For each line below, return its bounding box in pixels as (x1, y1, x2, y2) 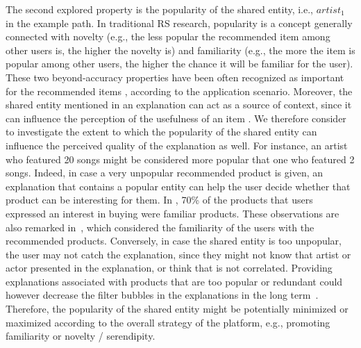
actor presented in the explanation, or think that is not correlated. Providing (6, 260, 333, 275)
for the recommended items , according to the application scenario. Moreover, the (6, 83, 353, 98)
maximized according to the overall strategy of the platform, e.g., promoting (6, 315, 330, 329)
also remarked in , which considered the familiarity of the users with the (6, 219, 314, 234)
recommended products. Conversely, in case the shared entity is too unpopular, (6, 233, 342, 248)
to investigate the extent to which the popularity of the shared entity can (6, 124, 317, 139)
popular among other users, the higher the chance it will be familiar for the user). (6, 56, 353, 71)
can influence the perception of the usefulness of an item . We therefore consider (6, 110, 346, 125)
